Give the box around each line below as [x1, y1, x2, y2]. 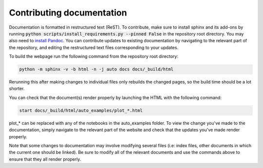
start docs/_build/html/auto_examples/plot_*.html [19, 107, 143, 113]
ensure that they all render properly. [9, 156, 81, 162]
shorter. [9, 85, 25, 92]
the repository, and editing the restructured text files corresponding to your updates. [9, 44, 179, 50]
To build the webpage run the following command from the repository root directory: [9, 53, 179, 59]
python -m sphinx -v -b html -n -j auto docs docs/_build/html [19, 67, 174, 72]
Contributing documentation [9, 7, 127, 18]
